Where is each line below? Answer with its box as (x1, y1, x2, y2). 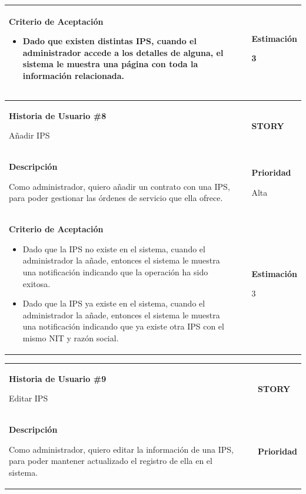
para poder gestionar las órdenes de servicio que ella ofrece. (9, 192, 223, 204)
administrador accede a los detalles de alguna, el (22, 46, 224, 58)
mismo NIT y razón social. (22, 331, 119, 344)
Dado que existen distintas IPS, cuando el (22, 35, 197, 47)
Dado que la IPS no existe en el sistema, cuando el (22, 242, 205, 255)
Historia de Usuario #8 (9, 109, 107, 121)
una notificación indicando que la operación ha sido (22, 265, 208, 278)
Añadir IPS (9, 129, 50, 141)
